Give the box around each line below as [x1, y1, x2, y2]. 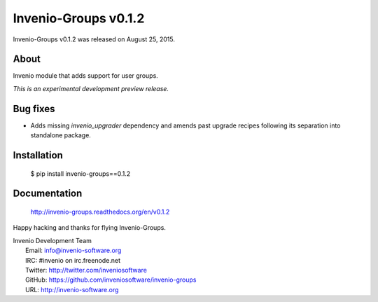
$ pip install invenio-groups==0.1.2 [30, 169, 131, 178]
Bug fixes [13, 102, 55, 115]
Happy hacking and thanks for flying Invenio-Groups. [13, 224, 166, 232]
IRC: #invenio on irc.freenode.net [25, 256, 121, 264]
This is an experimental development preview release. [13, 84, 169, 92]
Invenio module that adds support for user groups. [13, 71, 159, 80]
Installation [13, 149, 63, 161]
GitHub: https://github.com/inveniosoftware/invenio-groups [25, 275, 197, 284]
